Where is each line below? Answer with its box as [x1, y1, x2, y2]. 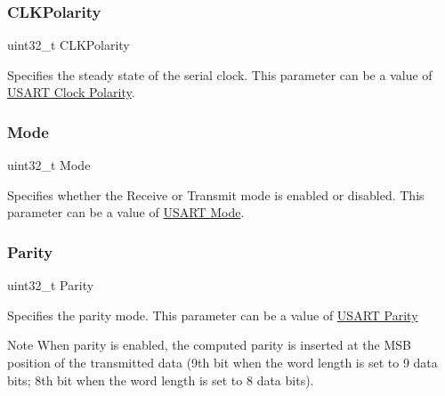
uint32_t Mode [7, 156, 91, 174]
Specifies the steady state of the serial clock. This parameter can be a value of [7, 65, 433, 84]
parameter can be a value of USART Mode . [7, 203, 245, 222]
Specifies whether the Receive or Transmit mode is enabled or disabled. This [7, 185, 425, 204]
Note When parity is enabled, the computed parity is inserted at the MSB [7, 335, 412, 354]
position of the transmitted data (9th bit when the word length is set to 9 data [7, 353, 438, 371]
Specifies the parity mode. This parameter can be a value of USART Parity [7, 305, 418, 324]
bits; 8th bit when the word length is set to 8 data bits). [7, 370, 314, 389]
